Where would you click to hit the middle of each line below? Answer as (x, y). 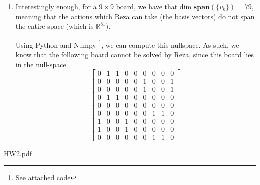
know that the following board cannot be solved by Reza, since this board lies (135, 55)
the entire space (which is (55, 26)
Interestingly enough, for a (56, 6)
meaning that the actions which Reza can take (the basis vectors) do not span (135, 16)
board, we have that (147, 6)
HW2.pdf (18, 153)
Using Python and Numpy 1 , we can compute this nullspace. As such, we (127, 44)
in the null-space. (42, 64)
